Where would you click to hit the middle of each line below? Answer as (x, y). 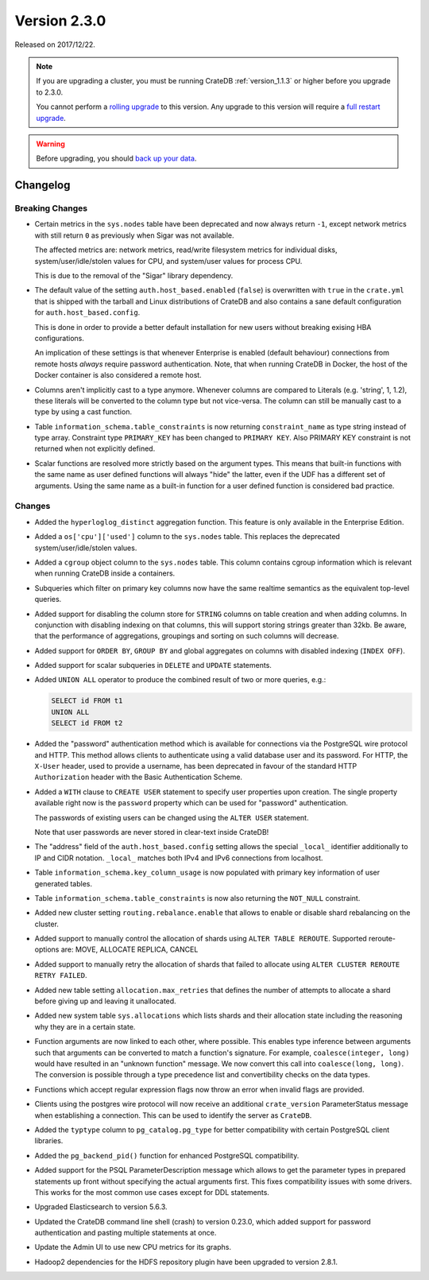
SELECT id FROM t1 (87, 701)
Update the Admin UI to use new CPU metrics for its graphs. (133, 1247)
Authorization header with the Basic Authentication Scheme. (138, 777)
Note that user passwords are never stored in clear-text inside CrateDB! (152, 832)
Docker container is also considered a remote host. (118, 375)
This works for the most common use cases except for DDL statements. (152, 1192)
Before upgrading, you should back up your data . (116, 158)
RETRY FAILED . (61, 976)
